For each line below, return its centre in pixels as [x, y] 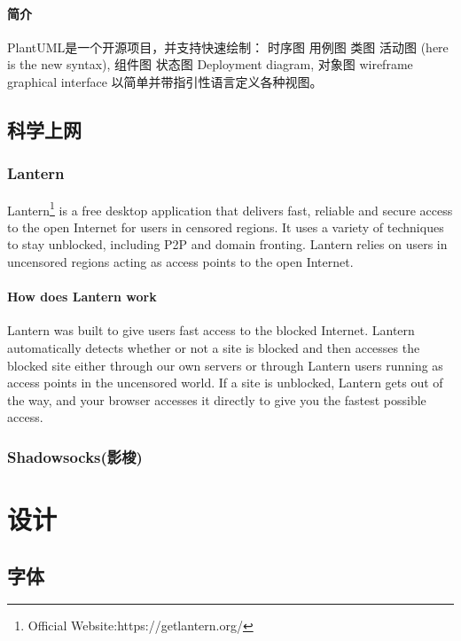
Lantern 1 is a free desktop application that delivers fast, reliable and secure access [230, 208]
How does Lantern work [82, 297]
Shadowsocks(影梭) [75, 456]
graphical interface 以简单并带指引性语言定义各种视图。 [165, 81]
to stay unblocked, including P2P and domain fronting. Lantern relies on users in [227, 244]
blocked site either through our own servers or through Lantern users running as [225, 365]
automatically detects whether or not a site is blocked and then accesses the [214, 348]
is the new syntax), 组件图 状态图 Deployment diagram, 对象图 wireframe [210, 64]
